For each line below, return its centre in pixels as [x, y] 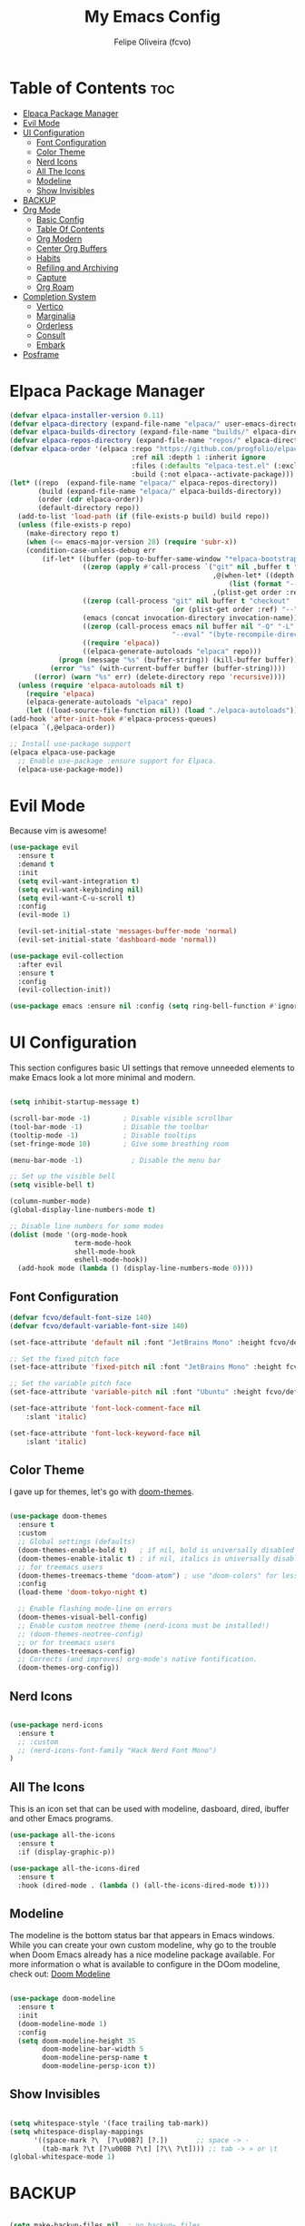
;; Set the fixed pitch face [64, 1359]
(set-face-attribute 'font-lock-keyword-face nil [105, 1433]
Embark [51, 345]
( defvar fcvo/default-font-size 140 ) [81, 1317]
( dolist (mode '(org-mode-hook [69, 1235]
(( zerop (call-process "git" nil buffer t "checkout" [186, 601]
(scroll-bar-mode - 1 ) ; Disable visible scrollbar [121, 1118]
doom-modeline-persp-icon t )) [99, 2066]
